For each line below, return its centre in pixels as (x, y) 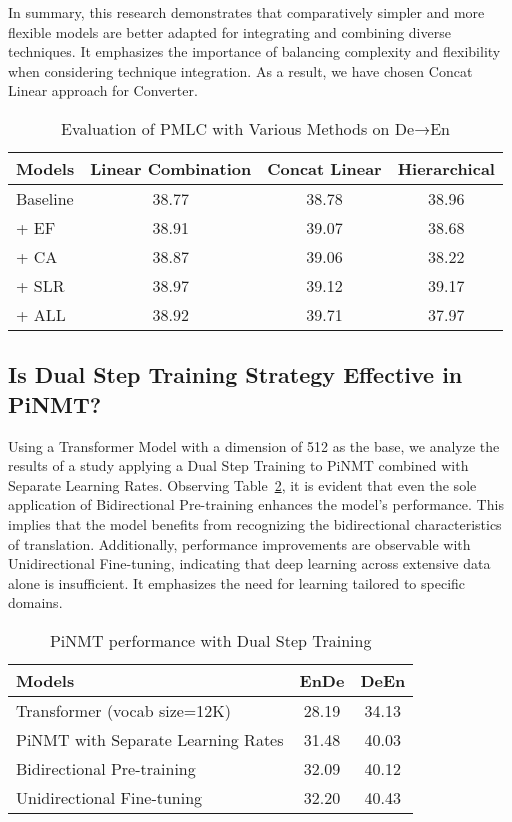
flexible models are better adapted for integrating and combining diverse (229, 31)
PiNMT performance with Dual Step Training (210, 640)
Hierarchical (446, 168)
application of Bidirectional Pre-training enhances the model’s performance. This (256, 504)
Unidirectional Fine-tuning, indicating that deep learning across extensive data (249, 563)
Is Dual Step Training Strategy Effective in (235, 374)
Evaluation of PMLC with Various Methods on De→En (255, 128)
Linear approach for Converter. (103, 90)
